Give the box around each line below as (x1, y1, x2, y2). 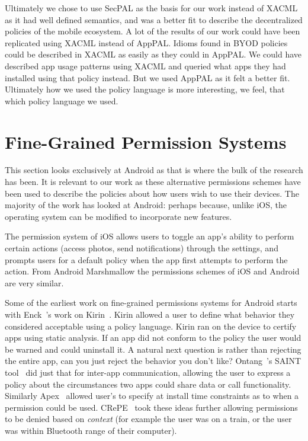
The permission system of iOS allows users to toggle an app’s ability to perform (5, 230, 294, 242)
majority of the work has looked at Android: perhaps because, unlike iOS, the (5, 199, 287, 211)
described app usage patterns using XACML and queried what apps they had (5, 59, 286, 72)
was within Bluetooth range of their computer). (5, 424, 177, 436)
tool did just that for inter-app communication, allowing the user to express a (5, 366, 291, 378)
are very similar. (5, 276, 64, 289)
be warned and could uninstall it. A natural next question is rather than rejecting (5, 343, 301, 355)
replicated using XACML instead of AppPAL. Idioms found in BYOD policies (5, 36, 288, 49)
